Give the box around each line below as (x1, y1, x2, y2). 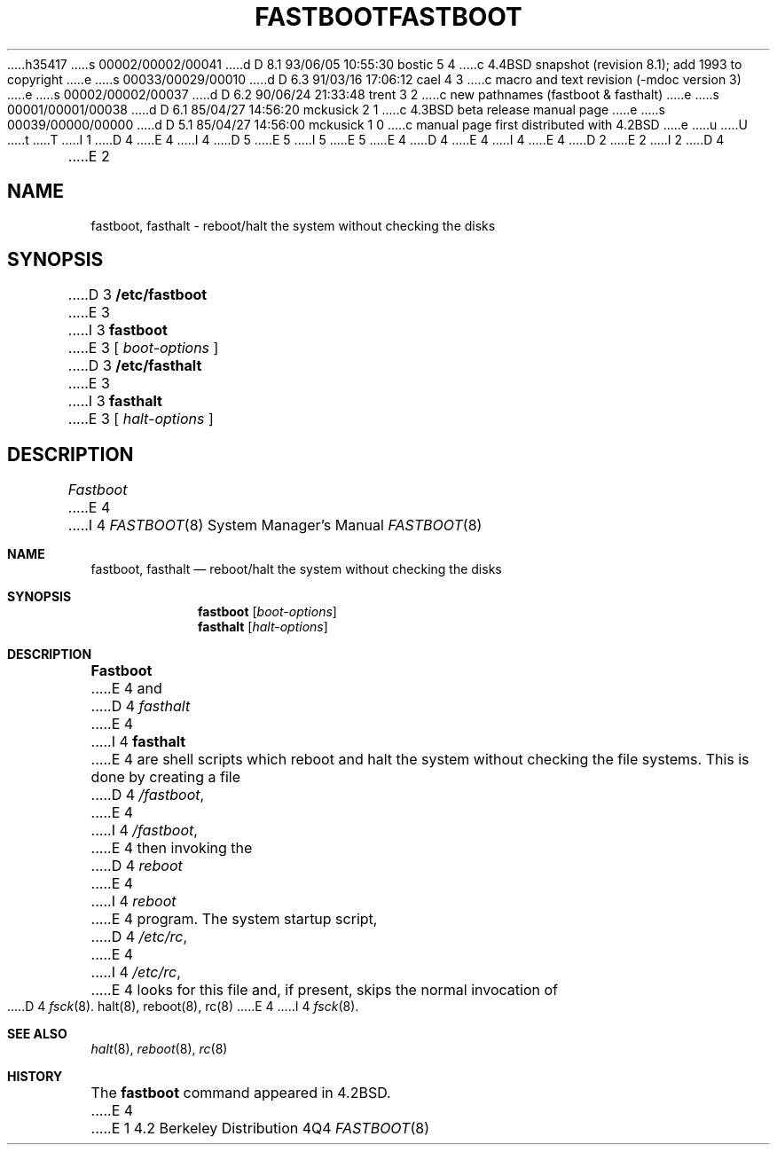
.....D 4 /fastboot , (90, 786, 205, 804)
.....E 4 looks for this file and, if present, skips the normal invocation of (90, 981, 558, 999)
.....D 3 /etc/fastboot (67, 286, 208, 304)
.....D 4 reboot (90, 857, 183, 875)
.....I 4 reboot (90, 892, 177, 911)
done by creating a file (90, 768, 240, 787)
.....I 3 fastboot (67, 321, 168, 340)
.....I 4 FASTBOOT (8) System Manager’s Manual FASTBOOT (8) (67, 516, 483, 535)
